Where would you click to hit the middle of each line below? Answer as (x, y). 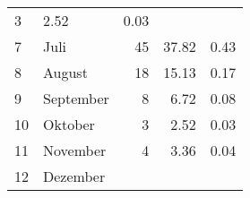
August (65, 72)
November (75, 150)
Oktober (69, 124)
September (76, 98)
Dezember (74, 176)
